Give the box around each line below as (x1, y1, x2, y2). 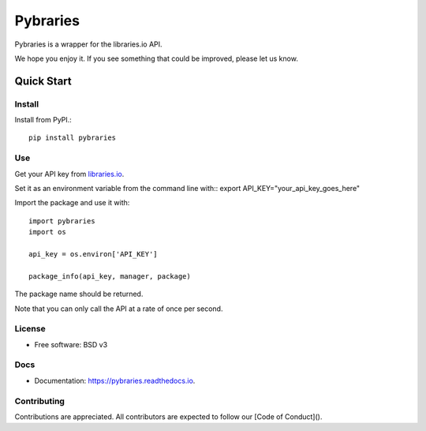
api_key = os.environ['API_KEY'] (28, 249, 158, 258)
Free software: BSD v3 (34, 339, 108, 349)
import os (28, 227, 66, 237)
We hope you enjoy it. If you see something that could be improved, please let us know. (14, 54, 299, 63)
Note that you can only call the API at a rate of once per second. (14, 304, 223, 313)
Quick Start (14, 74, 72, 88)
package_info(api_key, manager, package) (28, 272, 191, 280)
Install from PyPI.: (14, 115, 73, 125)
